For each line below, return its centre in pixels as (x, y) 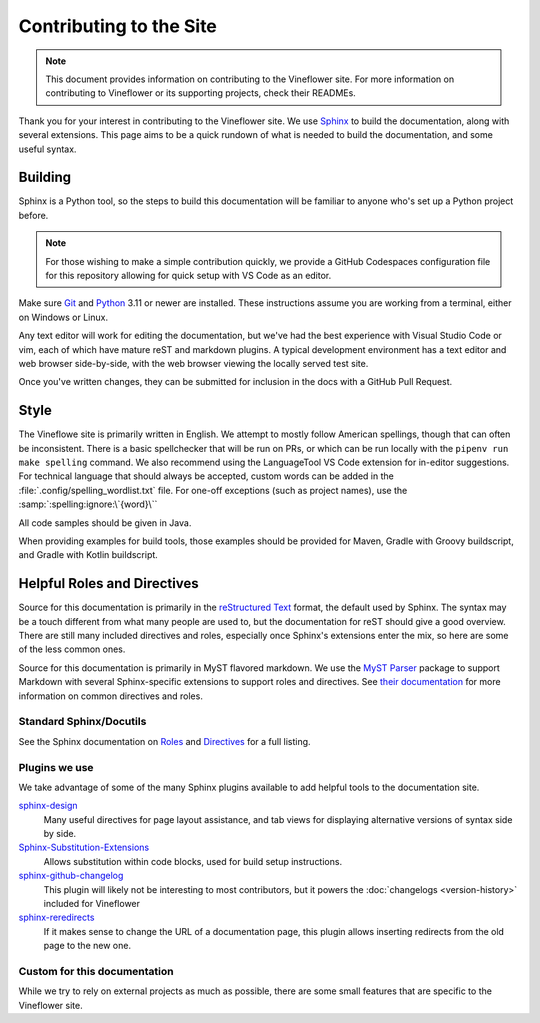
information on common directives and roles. (111, 696)
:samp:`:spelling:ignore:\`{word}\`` (88, 504)
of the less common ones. (72, 649)
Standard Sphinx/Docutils (82, 722)
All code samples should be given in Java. (105, 522)
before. (33, 215)
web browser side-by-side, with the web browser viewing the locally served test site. (193, 363)
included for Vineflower (91, 903)
